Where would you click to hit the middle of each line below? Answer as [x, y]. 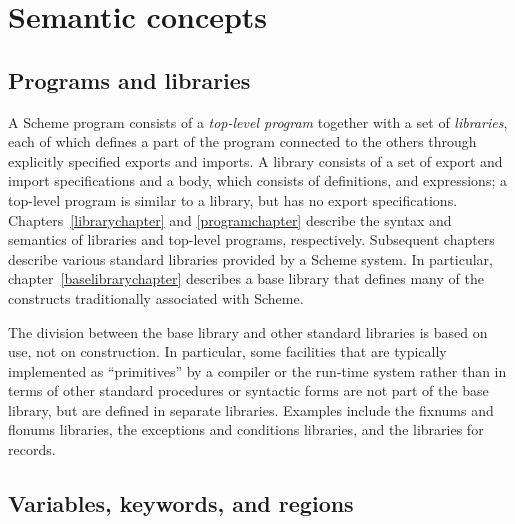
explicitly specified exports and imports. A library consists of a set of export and [255, 160]
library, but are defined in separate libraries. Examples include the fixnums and [251, 409]
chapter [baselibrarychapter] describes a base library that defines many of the [246, 278]
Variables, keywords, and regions [181, 503]
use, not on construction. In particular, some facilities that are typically [227, 351]
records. [32, 449]
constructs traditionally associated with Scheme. [156, 297]
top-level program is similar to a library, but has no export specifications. [233, 199]
